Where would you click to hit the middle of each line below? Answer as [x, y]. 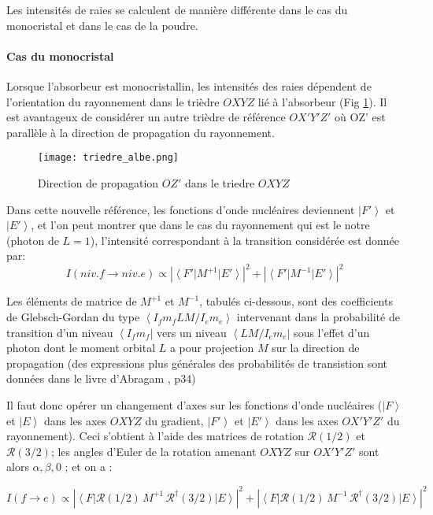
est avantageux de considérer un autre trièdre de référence [146, 117]
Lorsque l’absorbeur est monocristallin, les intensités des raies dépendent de [189, 85]
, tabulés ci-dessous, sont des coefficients [296, 301]
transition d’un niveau [60, 332]
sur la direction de [316, 348]
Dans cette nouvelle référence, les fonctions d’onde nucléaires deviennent [181, 209]
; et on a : [89, 467]
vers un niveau [192, 332]
